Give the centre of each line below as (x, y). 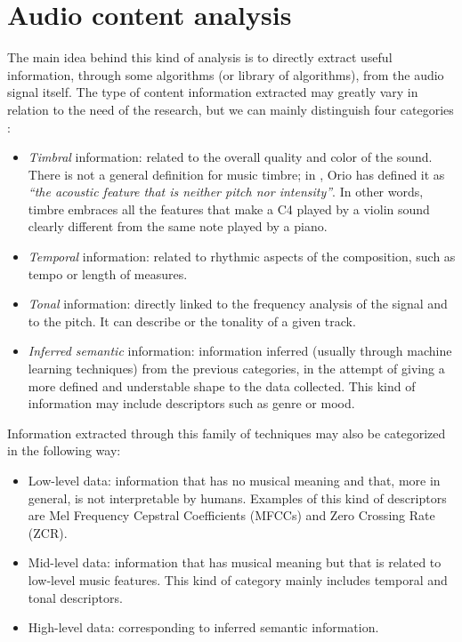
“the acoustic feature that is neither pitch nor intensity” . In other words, (226, 192)
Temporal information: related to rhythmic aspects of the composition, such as (242, 257)
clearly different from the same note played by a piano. (178, 226)
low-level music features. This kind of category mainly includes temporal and (238, 579)
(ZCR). (48, 532)
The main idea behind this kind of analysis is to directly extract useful (200, 57)
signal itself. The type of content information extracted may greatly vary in (213, 92)
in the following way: (64, 450)
